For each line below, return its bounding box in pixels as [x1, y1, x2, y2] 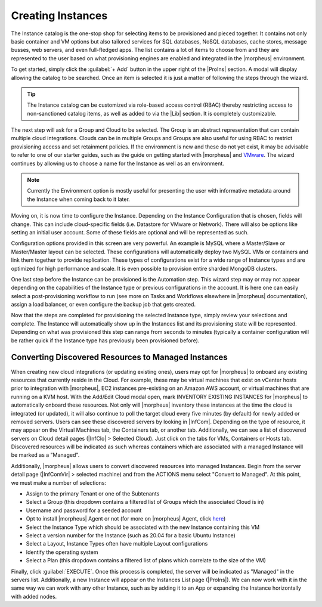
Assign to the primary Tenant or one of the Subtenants [26, 490, 160, 497]
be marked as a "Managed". [11, 451, 80, 459]
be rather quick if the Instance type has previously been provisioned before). [11, 337, 200, 344]
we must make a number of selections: [11, 479, 107, 486]
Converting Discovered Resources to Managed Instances [11, 352, 228, 363]
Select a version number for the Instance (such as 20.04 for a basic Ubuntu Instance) [26, 531, 236, 539]
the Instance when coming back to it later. [27, 196, 131, 203]
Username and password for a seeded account [26, 507, 142, 514]
